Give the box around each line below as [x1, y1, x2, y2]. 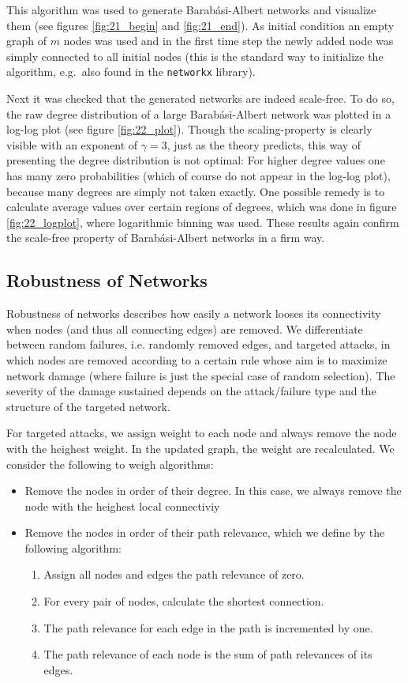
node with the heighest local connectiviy [24, 497, 220, 514]
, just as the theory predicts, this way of [167, 136, 361, 153]
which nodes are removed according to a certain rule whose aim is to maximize [6, 351, 387, 368]
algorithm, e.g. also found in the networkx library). [6, 63, 256, 80]
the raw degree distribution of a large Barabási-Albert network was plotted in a [6, 105, 391, 122]
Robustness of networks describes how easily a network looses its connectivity [6, 305, 381, 322]
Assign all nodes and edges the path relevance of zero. [43, 566, 305, 583]
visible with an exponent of [6, 136, 138, 153]
